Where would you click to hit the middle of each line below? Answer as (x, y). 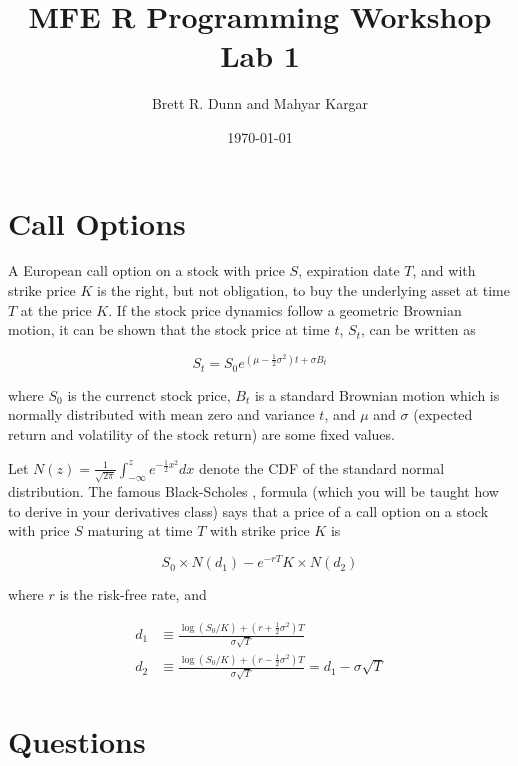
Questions (77, 740)
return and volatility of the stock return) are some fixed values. (201, 433)
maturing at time (140, 530)
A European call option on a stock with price (146, 270)
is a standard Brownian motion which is (377, 394)
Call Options (97, 222)
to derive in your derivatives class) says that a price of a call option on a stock (248, 510)
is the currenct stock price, (149, 394)
